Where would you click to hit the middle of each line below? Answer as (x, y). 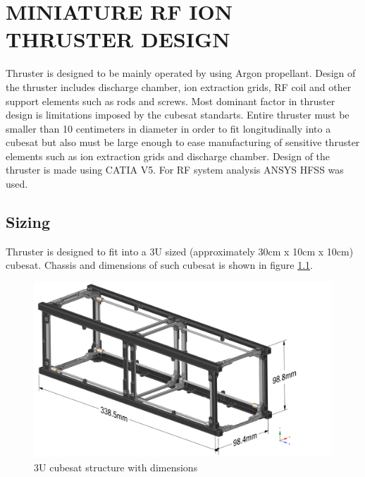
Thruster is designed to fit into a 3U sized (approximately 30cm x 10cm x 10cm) (180, 251)
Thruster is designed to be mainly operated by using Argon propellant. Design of (181, 73)
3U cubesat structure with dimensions (116, 467)
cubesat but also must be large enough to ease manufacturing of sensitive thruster (183, 142)
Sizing (28, 222)
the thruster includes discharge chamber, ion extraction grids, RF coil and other (179, 86)
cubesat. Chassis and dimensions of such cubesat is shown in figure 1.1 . (159, 265)
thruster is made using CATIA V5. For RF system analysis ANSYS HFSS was (175, 170)
